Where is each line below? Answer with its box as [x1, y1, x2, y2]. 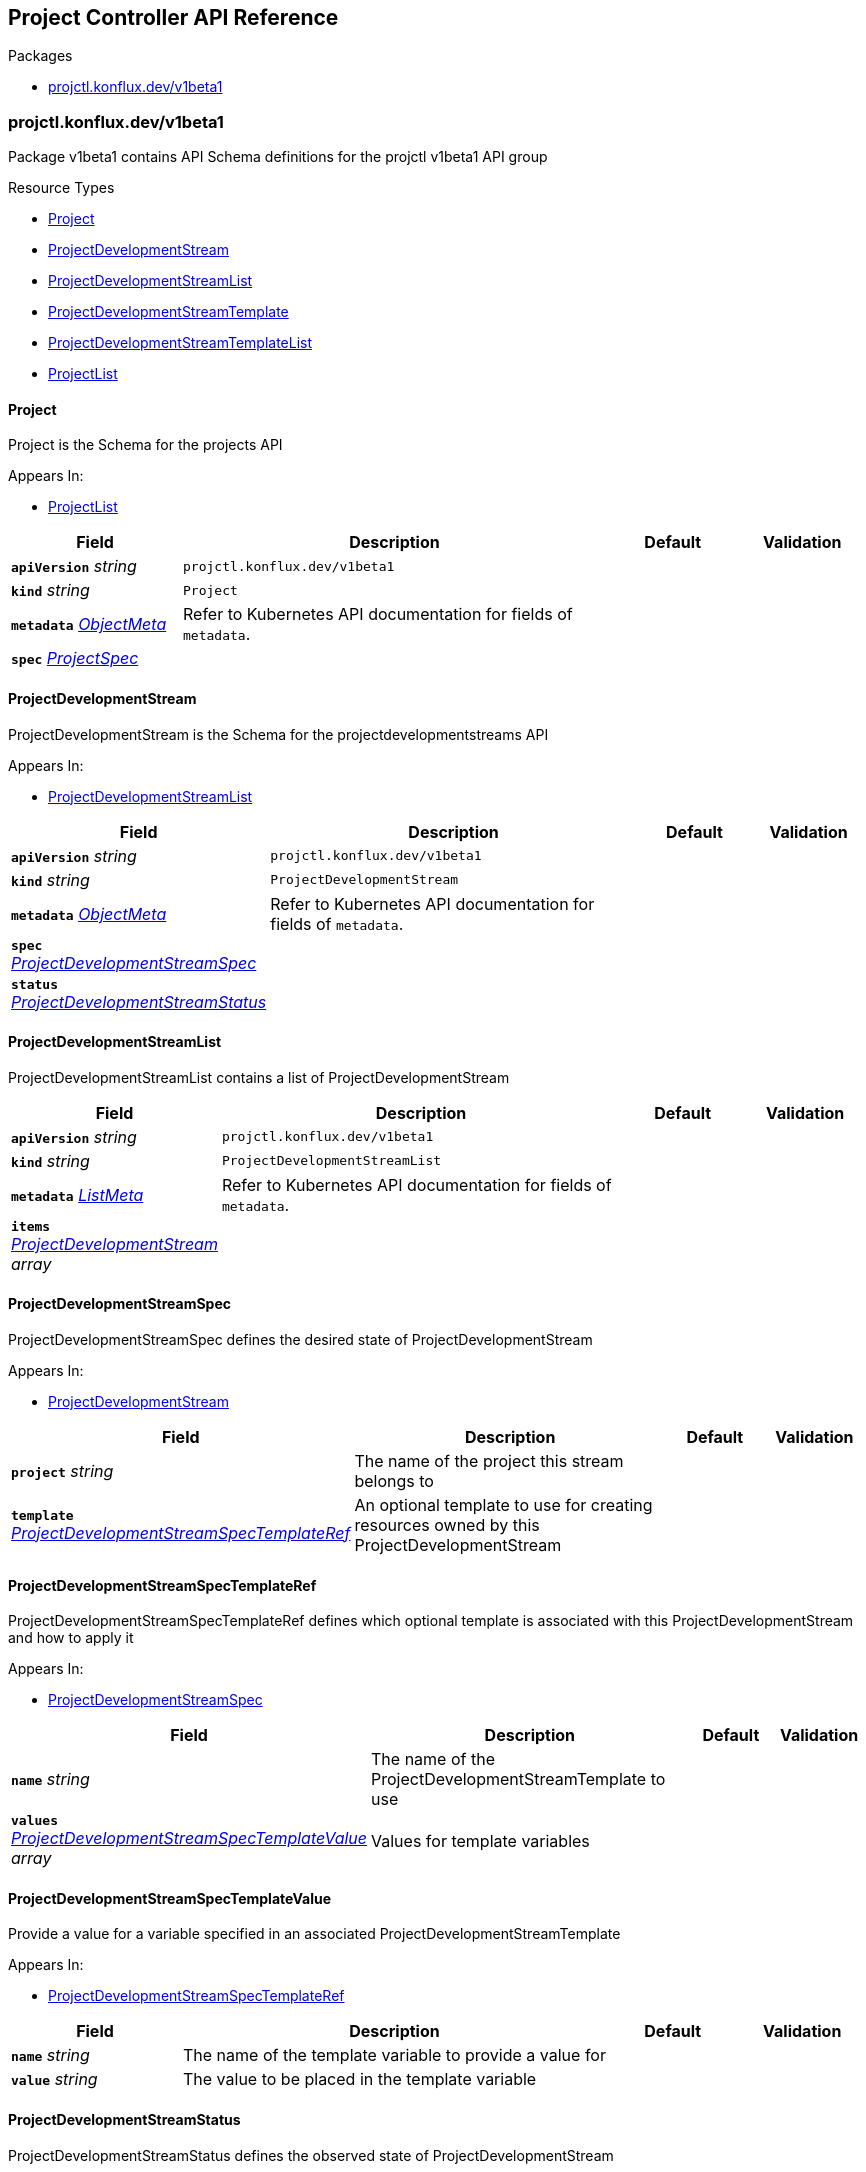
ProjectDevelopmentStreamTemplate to [371, 1769, 666, 1790]
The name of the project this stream [354, 1451, 624, 1472]
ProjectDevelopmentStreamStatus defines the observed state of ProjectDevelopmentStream [8, 2146, 614, 2164]
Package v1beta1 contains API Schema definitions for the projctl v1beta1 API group [8, 148, 548, 166]
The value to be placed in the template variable [182, 2069, 537, 2090]
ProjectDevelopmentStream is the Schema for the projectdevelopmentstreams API [8, 725, 549, 743]
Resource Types [8, 179, 115, 197]
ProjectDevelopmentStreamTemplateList [48, 334, 313, 352]
